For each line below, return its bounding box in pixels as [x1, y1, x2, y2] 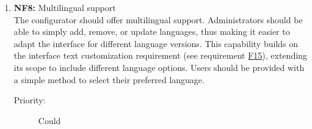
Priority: [13, 94, 46, 106]
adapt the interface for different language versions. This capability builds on [13, 37, 299, 50]
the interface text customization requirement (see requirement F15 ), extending [13, 49, 307, 62]
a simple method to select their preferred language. [13, 73, 205, 86]
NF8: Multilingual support [13, 1, 116, 13]
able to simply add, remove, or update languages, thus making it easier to [13, 25, 290, 38]
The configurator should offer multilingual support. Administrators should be [13, 13, 303, 26]
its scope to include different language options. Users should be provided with [13, 61, 305, 73]
